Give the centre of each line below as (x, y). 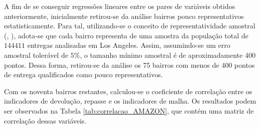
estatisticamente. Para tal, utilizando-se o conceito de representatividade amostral (130, 26)
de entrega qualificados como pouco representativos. (83, 74)
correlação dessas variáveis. (45, 120)
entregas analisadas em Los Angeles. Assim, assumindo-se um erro (129, 45)
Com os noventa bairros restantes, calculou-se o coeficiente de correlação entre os (128, 91)
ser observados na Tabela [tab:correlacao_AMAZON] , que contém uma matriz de (129, 110)
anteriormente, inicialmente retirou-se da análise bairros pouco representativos (124, 16)
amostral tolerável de (36, 55)
